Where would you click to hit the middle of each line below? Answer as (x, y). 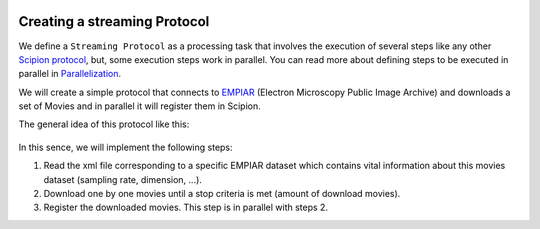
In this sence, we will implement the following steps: (126, 147)
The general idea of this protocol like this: (104, 124)
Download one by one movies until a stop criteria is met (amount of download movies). (222, 194)
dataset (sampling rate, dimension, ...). (122, 179)
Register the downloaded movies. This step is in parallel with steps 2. (186, 207)
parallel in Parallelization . (70, 74)
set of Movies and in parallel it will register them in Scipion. (140, 106)
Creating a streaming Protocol (114, 21)
